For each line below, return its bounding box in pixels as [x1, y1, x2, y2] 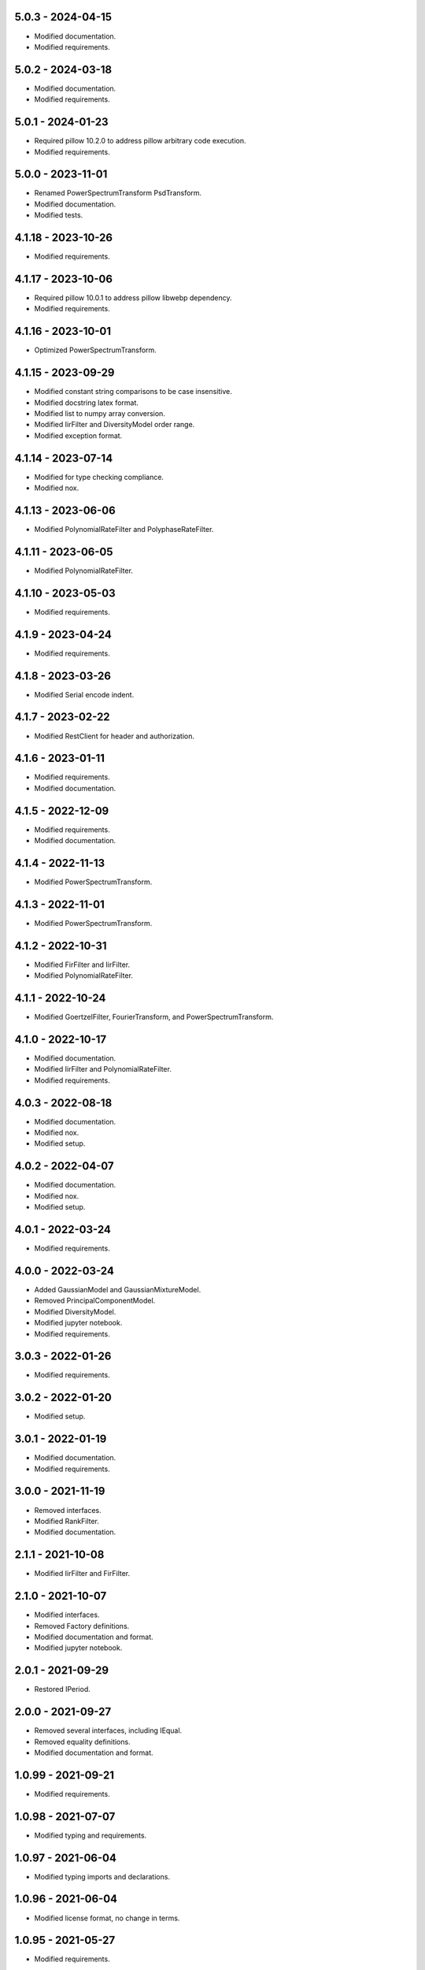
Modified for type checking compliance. [34, 472, 164, 481]
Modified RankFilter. [34, 1516, 100, 1526]
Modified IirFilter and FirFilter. [34, 1569, 131, 1578]
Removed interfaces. [34, 1505, 102, 1515]
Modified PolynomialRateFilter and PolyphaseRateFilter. [34, 524, 214, 533]
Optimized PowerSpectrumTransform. [34, 345, 157, 355]
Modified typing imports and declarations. [34, 1871, 171, 1881]
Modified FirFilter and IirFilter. [34, 960, 131, 969]
